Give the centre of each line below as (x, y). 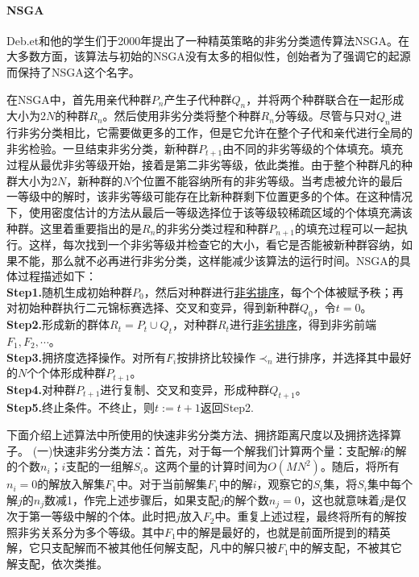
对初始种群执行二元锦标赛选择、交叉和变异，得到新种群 (153, 307)
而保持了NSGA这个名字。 (73, 71)
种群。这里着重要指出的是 (74, 228)
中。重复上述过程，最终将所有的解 (305, 516)
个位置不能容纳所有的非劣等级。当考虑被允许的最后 (267, 180)
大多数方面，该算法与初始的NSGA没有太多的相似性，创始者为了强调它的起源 (209, 56)
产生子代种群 (198, 99)
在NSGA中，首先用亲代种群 (79, 99)
